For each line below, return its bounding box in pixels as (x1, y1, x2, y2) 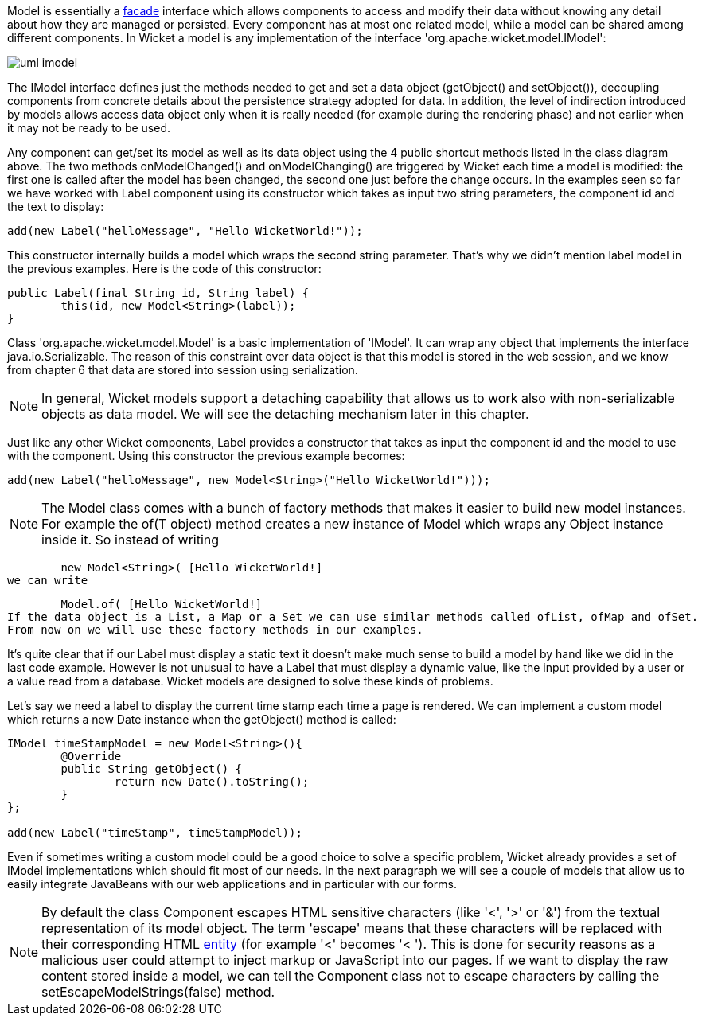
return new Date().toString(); (114, 775, 310, 788)
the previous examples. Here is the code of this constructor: (7, 262, 322, 275)
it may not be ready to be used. (7, 121, 171, 135)
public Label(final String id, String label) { (7, 287, 310, 299)
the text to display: (7, 200, 104, 213)
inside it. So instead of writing (41, 532, 220, 548)
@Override (60, 750, 122, 763)
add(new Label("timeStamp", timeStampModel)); (7, 826, 302, 839)
